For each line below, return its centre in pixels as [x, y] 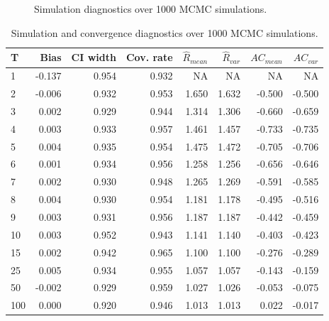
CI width [94, 57]
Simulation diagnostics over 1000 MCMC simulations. [151, 9]
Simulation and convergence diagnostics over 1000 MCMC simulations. [164, 32]
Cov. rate [149, 57]
